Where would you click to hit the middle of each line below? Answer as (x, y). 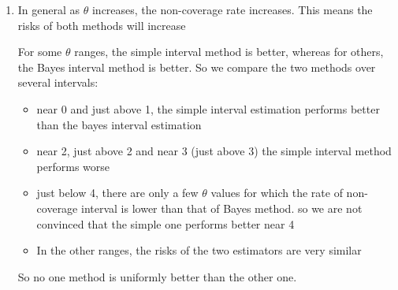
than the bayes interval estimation (119, 124)
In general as (49, 9)
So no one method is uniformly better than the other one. (157, 276)
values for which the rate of (277, 193)
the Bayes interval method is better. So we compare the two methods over (197, 67)
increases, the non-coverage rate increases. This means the (232, 9)
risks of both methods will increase (102, 25)
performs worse (73, 166)
